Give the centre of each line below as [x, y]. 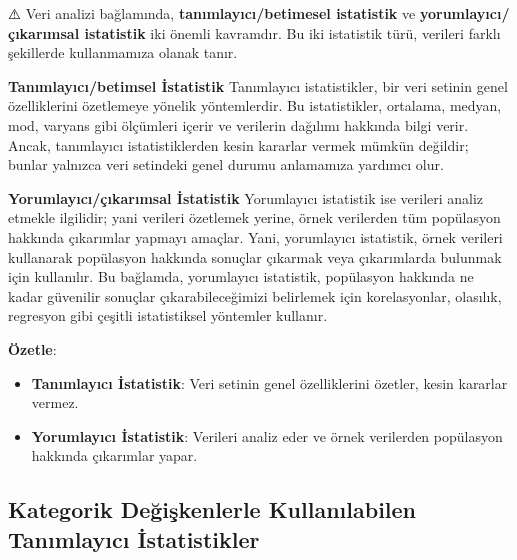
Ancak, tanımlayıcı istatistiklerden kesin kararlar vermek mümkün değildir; [238, 144]
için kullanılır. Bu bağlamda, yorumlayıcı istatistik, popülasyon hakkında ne [241, 276]
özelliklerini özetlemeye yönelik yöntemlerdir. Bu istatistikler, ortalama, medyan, [255, 105]
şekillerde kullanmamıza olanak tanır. [123, 52]
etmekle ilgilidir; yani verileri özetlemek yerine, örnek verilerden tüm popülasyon [254, 217]
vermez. [55, 402]
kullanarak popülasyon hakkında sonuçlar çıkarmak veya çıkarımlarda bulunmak [255, 256]
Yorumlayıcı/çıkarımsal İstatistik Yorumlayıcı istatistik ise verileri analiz [246, 197]
